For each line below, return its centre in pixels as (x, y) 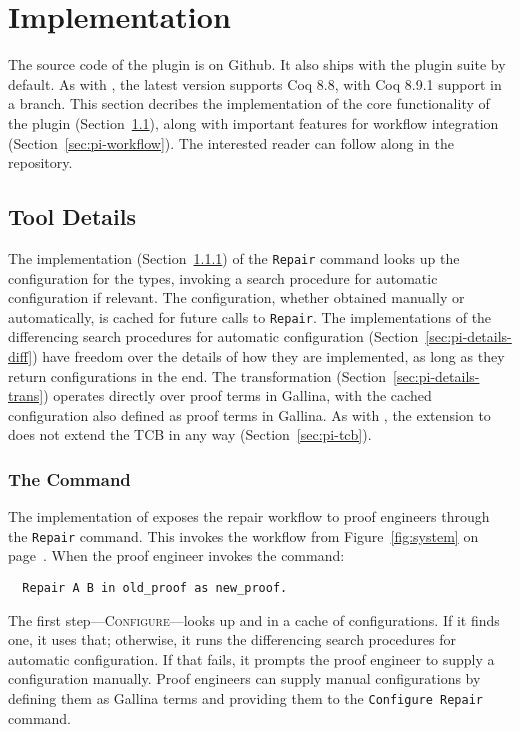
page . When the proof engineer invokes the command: (176, 555)
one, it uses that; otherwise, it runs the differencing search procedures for (232, 639)
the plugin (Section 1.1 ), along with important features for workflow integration (253, 122)
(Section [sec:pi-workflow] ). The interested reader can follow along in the (231, 142)
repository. (40, 162)
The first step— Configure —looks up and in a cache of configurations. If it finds (254, 619)
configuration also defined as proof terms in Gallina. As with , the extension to (249, 414)
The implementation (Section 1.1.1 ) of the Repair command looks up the (234, 257)
